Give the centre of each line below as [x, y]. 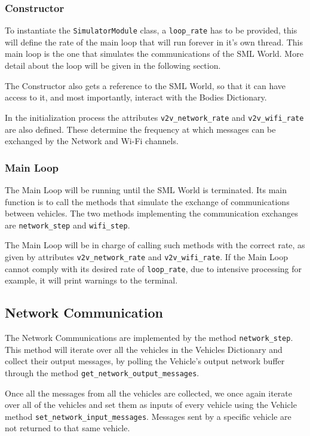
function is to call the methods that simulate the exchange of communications [147, 201]
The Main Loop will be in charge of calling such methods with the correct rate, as [155, 245]
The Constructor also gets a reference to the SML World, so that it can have [145, 85]
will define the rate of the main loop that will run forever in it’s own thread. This [154, 42]
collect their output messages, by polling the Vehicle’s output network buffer [145, 361]
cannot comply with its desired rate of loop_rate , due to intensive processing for [154, 268]
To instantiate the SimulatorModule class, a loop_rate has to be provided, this [151, 30]
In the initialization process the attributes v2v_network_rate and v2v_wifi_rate [154, 117]
